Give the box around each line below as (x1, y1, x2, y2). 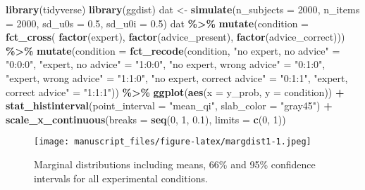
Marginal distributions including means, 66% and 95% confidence (34, 157, 316, 171)
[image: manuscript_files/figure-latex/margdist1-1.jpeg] (34, 137, 311, 147)
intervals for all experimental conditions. (34, 170, 208, 185)
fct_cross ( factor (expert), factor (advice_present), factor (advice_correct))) (6, 29, 345, 44)
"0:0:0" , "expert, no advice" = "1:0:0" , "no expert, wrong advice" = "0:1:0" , (6, 57, 326, 72)
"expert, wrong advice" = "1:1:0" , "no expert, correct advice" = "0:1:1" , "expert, (6, 70, 348, 85)
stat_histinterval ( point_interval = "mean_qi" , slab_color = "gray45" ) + (6, 98, 333, 113)
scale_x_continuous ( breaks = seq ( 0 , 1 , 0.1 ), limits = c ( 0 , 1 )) (6, 111, 286, 126)
